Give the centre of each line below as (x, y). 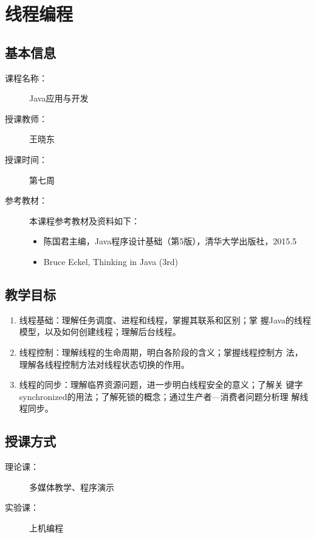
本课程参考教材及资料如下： (84, 220)
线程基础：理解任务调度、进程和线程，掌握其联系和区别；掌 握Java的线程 (165, 319)
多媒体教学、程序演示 (72, 487)
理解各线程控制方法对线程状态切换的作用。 (104, 364)
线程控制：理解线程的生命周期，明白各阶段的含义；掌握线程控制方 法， (161, 352)
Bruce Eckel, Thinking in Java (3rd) (111, 261)
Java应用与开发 (59, 98)
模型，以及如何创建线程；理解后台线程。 (100, 332)
